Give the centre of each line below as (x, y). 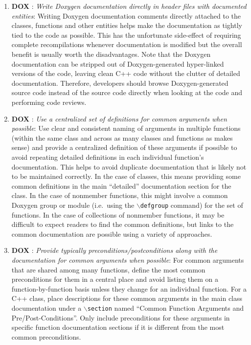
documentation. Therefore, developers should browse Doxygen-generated (120, 83)
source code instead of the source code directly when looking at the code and (127, 92)
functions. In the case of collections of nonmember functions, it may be (118, 214)
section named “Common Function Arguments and (165, 308)
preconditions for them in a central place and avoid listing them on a (115, 279)
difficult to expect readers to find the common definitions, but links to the (123, 224)
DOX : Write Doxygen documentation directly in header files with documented (129, 6)
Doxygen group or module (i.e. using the (73, 205)
